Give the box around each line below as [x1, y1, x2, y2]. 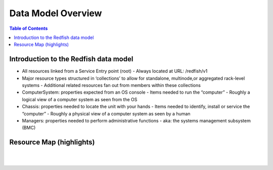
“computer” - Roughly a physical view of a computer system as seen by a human [22, 110, 191, 116]
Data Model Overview [9, 8, 102, 19]
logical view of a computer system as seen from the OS [22, 96, 138, 102]
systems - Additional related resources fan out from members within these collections [22, 82, 201, 89]
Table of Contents [9, 25, 48, 31]
